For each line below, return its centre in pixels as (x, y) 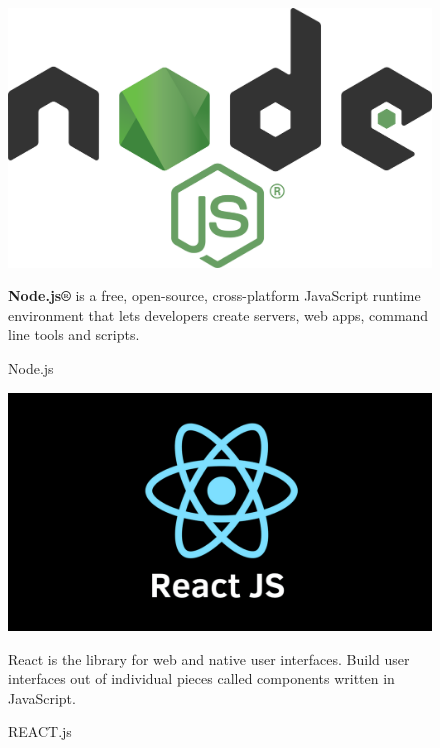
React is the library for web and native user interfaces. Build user (209, 658)
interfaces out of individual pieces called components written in (201, 678)
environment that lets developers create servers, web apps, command (218, 314)
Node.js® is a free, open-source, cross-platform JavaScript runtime (214, 295)
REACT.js (40, 731)
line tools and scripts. (74, 334)
